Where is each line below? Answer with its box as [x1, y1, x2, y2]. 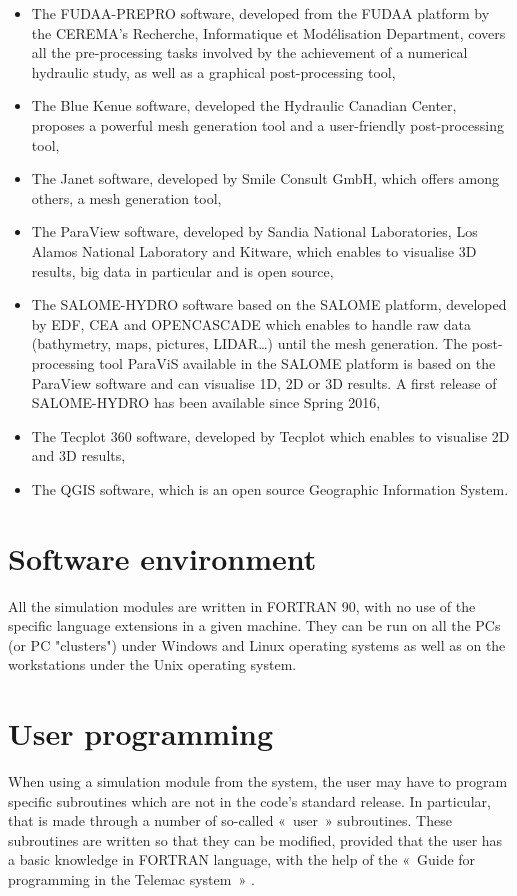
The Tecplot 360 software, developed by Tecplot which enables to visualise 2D [31, 425, 510, 446]
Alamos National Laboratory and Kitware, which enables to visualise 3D [31, 240, 477, 261]
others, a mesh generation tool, [31, 187, 222, 208]
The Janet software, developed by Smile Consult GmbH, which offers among [31, 168, 500, 189]
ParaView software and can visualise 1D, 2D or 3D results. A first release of [31, 372, 497, 393]
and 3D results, [31, 445, 126, 466]
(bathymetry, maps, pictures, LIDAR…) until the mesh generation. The [31, 333, 468, 354]
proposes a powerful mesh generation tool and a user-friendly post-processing [31, 114, 504, 135]
